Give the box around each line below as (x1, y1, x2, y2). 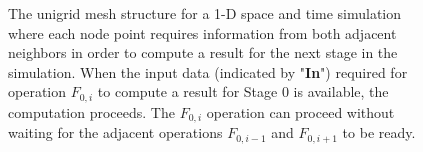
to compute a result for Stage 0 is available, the (97, 81, 389, 102)
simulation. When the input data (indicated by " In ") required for (8, 61, 408, 82)
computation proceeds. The (8, 101, 175, 122)
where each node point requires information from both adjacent (8, 22, 397, 43)
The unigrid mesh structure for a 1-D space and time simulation (8, 3, 402, 23)
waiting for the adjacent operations (8, 122, 223, 143)
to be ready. (342, 122, 416, 143)
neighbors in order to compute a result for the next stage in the (8, 42, 398, 63)
